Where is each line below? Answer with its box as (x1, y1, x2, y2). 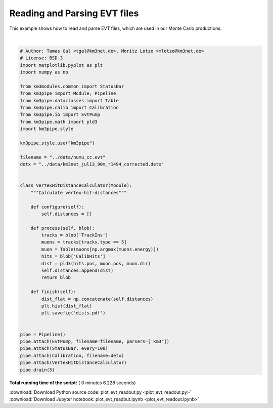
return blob (41, 275, 71, 280)
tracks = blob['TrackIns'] (41, 232, 108, 238)
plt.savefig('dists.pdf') (41, 310, 106, 316)
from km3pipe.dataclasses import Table (20, 98, 119, 103)
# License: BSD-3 (20, 55, 63, 61)
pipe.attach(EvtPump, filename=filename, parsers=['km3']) (20, 338, 169, 344)
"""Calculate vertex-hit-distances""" (30, 190, 127, 195)
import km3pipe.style (20, 126, 74, 132)
